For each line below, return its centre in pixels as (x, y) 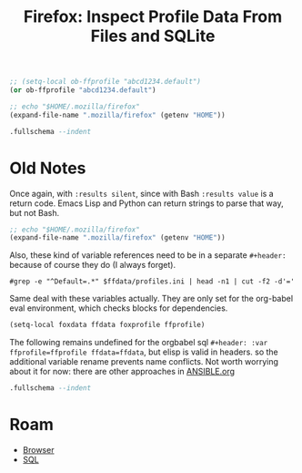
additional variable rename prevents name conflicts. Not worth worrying (144, 362)
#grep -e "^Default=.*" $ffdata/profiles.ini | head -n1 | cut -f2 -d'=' (152, 282)
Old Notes (48, 168)
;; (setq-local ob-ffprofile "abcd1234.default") (106, 82)
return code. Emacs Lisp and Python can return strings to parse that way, (146, 203)
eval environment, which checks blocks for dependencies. (119, 308)
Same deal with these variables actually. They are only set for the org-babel (151, 299)
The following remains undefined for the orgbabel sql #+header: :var (139, 343)
